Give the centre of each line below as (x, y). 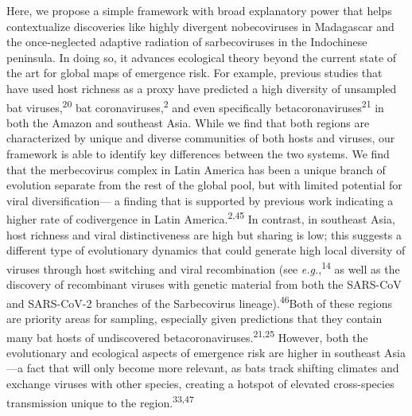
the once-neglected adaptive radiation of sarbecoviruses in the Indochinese (187, 42)
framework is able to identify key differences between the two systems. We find (198, 154)
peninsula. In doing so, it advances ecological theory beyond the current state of (202, 57)
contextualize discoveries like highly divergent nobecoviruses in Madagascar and (200, 26)
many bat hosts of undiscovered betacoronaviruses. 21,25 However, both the (187, 336)
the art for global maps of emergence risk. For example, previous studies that (194, 73)
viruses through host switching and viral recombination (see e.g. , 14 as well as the (203, 267)
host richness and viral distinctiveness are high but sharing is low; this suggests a (204, 234)
